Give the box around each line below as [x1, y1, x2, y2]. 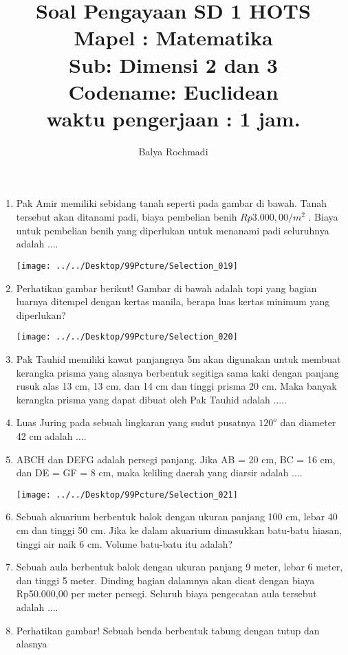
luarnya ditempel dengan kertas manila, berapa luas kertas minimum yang [16, 294, 330, 309]
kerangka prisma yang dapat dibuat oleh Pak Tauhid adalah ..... [16, 392, 287, 406]
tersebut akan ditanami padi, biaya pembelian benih [16, 210, 237, 224]
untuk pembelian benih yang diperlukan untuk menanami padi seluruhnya [16, 223, 329, 237]
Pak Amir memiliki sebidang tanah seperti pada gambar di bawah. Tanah [16, 196, 327, 210]
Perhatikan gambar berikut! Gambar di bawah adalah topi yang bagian [16, 280, 317, 295]
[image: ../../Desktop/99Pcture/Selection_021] [16, 489, 238, 500]
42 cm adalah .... [16, 428, 87, 443]
